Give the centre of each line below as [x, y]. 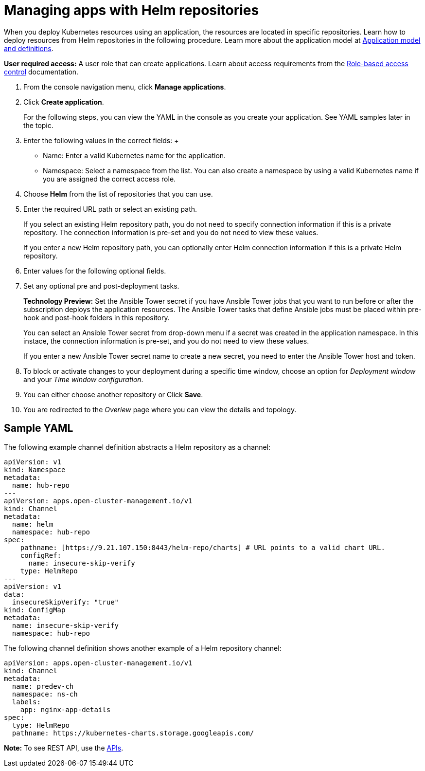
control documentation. [41, 72]
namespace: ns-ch [45, 694]
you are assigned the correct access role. [109, 179]
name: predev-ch [43, 686]
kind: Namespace [35, 469]
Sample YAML [39, 428]
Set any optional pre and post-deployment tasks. [101, 286]
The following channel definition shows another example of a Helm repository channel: [143, 648]
